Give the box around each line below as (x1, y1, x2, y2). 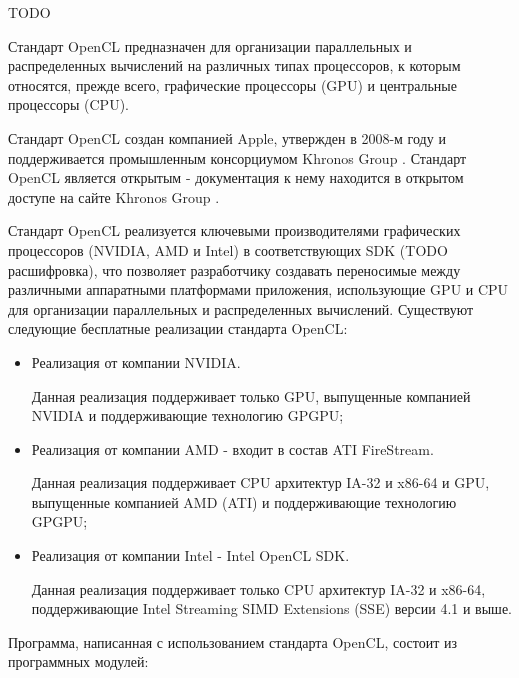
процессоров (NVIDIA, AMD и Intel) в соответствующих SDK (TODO (8, 239, 448, 260)
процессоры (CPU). (8, 94, 129, 115)
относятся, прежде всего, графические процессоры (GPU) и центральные (8, 74, 457, 95)
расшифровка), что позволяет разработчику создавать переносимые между (8, 259, 461, 280)
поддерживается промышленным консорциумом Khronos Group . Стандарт (8, 147, 467, 168)
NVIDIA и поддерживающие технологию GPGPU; (31, 405, 344, 426)
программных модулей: (8, 651, 149, 672)
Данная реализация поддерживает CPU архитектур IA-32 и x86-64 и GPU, (31, 472, 490, 493)
